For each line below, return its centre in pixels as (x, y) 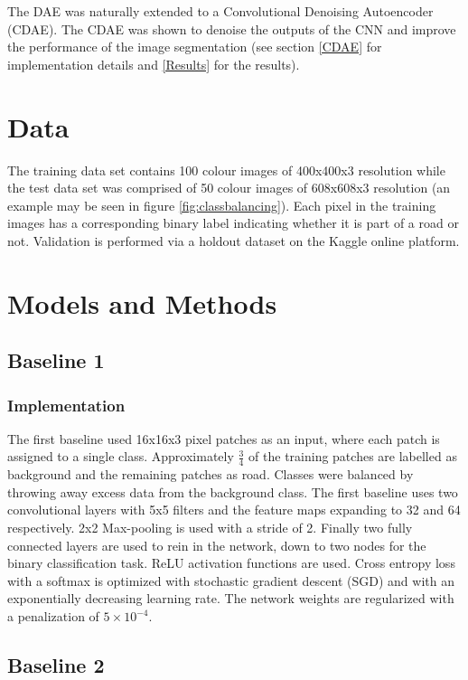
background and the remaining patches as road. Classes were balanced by (211, 474)
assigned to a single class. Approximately (121, 456)
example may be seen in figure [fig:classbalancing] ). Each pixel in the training (222, 205)
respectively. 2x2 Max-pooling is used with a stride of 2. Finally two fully (210, 528)
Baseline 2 (56, 665)
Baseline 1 (56, 360)
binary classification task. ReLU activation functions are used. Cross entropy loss (231, 563)
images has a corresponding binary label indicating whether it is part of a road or (233, 223)
